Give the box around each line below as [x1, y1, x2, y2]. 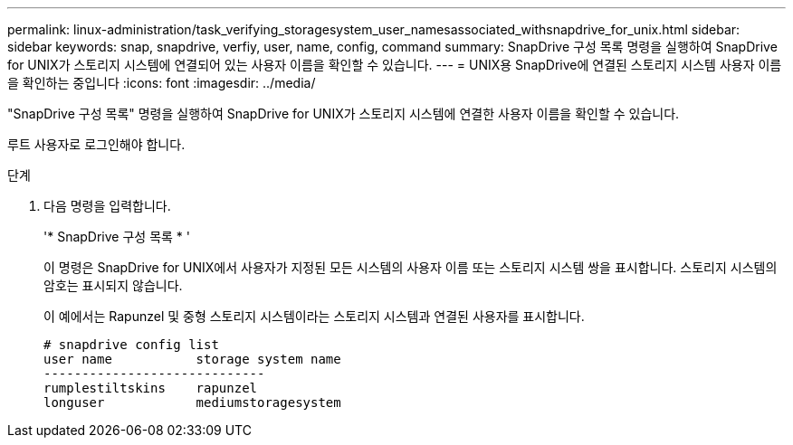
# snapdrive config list [43, 337, 219, 352]
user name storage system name [43, 352, 341, 366]
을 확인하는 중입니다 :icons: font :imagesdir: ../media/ [7, 75, 316, 90]
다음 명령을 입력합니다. [43, 198, 171, 213]
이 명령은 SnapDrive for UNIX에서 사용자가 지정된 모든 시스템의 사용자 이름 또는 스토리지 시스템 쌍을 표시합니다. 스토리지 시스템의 [43, 260, 778, 275]
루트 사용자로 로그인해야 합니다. [7, 137, 186, 152]
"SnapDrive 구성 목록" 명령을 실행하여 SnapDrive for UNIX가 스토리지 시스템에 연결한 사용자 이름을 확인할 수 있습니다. [7, 106, 680, 121]
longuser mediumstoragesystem [43, 395, 341, 410]
